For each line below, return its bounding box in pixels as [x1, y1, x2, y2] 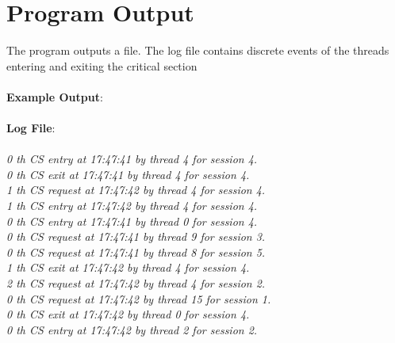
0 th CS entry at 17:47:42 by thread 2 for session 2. [6, 321, 258, 337]
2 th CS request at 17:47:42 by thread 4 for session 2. [6, 275, 266, 292]
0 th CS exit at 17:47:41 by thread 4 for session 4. [6, 166, 250, 182]
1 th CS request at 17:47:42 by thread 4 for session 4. [6, 181, 266, 198]
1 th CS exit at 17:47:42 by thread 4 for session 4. [6, 259, 250, 276]
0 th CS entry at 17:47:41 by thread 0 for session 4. [6, 212, 258, 229]
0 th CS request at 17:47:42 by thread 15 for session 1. [6, 290, 271, 307]
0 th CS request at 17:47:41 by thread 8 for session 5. [6, 243, 266, 260]
